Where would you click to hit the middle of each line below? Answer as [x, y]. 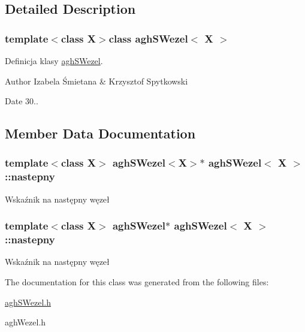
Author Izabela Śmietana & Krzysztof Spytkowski [96, 81]
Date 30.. [22, 101]
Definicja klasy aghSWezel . [54, 61]
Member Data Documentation [100, 133]
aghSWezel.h [28, 302]
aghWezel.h [25, 322]
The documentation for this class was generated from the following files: [137, 282]
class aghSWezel [148, 38]
